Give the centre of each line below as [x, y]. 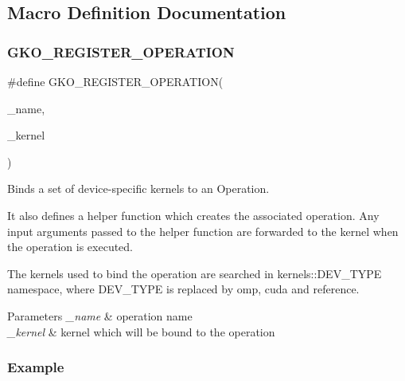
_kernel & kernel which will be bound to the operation [141, 331]
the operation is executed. [70, 247]
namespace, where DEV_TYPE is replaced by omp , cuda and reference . [183, 289]
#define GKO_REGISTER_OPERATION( [115, 81]
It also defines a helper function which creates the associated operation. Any [193, 215]
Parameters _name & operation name [100, 315]
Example [36, 367]
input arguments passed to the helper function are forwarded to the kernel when [203, 231]
